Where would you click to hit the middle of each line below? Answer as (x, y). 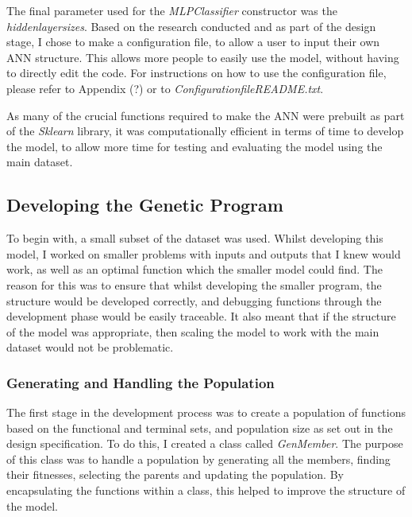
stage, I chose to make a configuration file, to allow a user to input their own (193, 42)
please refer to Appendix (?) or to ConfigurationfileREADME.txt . (165, 88)
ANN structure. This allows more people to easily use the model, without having (203, 57)
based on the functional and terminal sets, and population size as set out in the (200, 428)
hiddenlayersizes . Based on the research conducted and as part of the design (191, 26)
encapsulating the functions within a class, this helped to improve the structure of (206, 490)
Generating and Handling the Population (141, 382)
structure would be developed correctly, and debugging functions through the (194, 300)
